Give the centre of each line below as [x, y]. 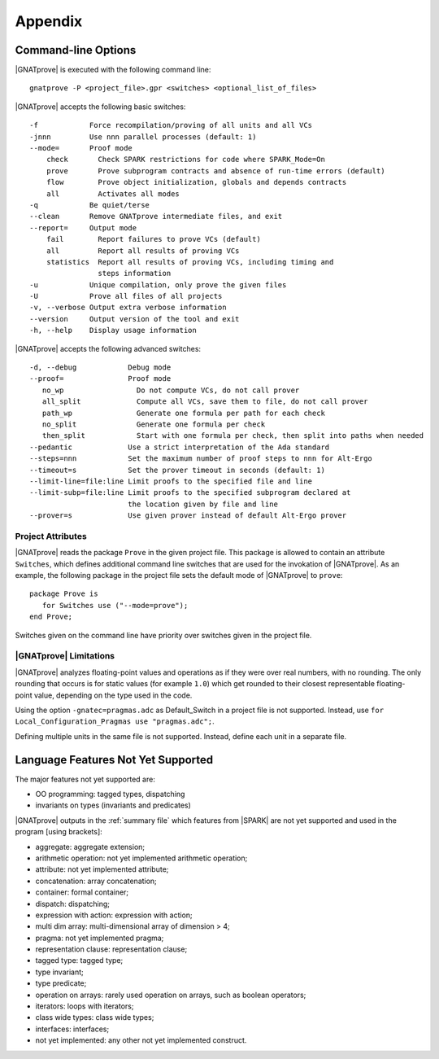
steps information [135, 274]
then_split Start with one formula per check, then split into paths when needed [233, 436]
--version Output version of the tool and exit [135, 319]
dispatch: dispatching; [72, 904]
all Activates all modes [113, 194]
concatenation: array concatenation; [96, 881]
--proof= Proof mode [100, 379]
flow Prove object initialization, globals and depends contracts [196, 182]
